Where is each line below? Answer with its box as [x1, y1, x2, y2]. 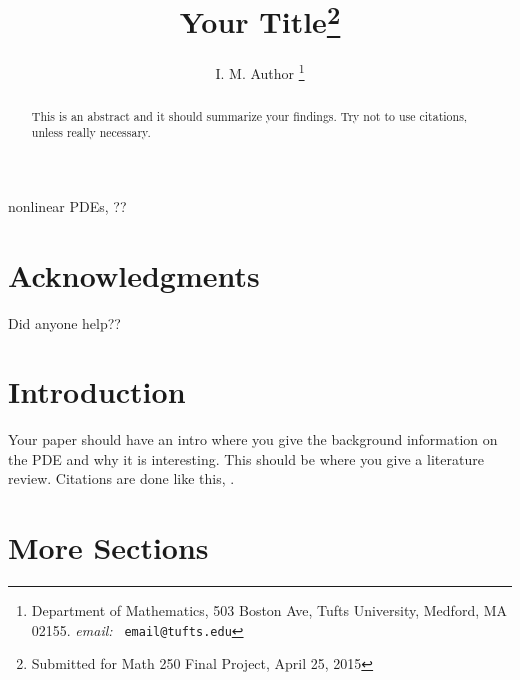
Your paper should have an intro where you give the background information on [8, 429, 498, 450]
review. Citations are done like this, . [8, 468, 235, 489]
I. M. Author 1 [215, 60, 305, 84]
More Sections [8, 527, 209, 568]
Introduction [8, 371, 186, 412]
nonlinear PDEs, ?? [8, 195, 127, 216]
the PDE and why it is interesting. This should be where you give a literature [8, 448, 484, 469]
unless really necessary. [31, 124, 151, 141]
